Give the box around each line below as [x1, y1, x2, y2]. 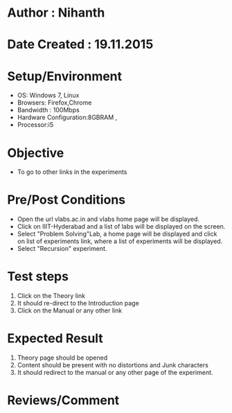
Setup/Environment [7, 68, 123, 84]
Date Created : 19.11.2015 [7, 37, 154, 53]
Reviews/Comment [7, 393, 120, 408]
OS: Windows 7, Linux [17, 91, 80, 100]
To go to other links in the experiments [17, 168, 127, 176]
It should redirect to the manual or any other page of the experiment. [17, 369, 213, 377]
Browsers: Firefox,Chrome [17, 98, 92, 107]
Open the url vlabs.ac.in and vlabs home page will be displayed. [17, 215, 199, 223]
